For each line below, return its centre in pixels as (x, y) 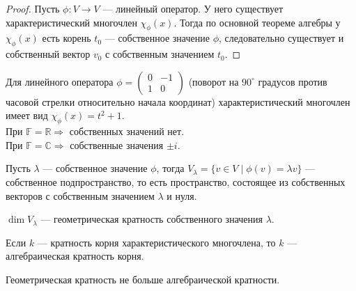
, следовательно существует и (281, 38)
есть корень (67, 38)
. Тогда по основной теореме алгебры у (257, 22)
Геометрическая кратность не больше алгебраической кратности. (143, 279)
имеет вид (27, 115)
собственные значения (117, 144)
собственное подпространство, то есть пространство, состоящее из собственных (176, 181)
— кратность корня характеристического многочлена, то (156, 242)
